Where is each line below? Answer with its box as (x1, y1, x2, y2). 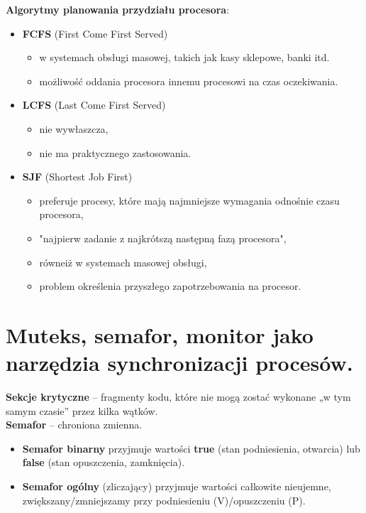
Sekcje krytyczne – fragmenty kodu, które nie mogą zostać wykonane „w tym (6, 389, 351, 404)
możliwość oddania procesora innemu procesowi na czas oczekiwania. (39, 73, 338, 88)
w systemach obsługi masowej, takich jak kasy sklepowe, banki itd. (39, 50, 330, 65)
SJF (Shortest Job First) (22, 169, 133, 184)
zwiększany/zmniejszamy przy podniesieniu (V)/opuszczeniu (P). (22, 492, 306, 507)
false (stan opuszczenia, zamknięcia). (22, 455, 185, 470)
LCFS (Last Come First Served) (22, 97, 166, 112)
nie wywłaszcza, (39, 121, 109, 136)
